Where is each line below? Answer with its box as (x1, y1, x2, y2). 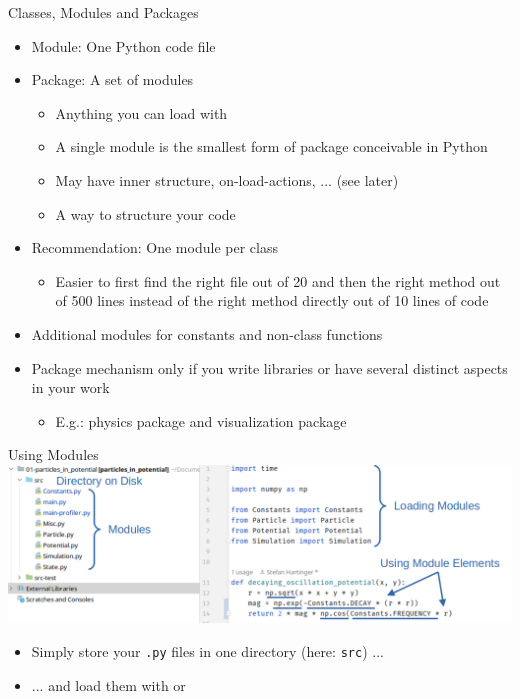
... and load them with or (31, 674, 186, 695)
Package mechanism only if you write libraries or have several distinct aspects (31, 357, 508, 378)
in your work (31, 377, 110, 398)
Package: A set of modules (31, 69, 194, 90)
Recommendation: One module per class (31, 237, 278, 258)
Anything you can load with (55, 102, 228, 123)
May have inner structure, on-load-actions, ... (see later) (55, 169, 399, 190)
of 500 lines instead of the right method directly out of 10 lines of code (55, 290, 489, 311)
